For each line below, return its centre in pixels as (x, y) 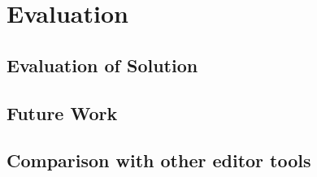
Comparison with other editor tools (159, 160)
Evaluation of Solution (102, 65)
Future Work (62, 112)
